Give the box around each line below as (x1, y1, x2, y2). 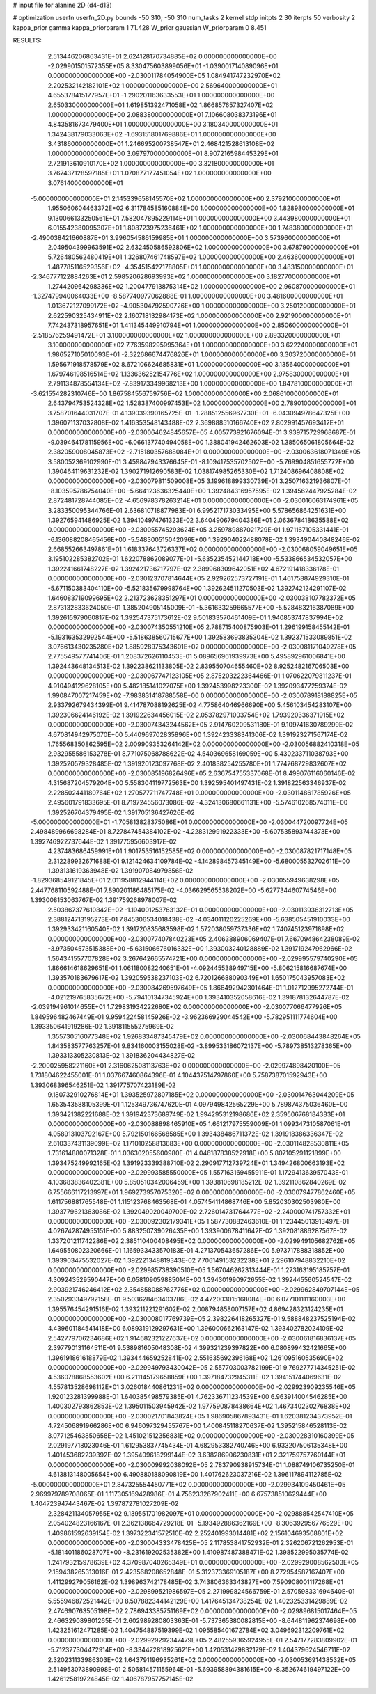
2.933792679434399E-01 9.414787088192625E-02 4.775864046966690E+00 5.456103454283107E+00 (47, 701, 352, 709)
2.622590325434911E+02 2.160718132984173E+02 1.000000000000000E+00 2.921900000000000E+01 (47, 311, 352, 319)
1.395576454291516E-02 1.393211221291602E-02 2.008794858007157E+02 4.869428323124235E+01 (47, 1305, 344, 1313)
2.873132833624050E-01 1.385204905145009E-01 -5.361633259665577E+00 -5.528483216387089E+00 (47, 603, 354, 612)
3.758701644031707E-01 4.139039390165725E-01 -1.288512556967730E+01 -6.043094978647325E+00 (47, 409, 350, 417)
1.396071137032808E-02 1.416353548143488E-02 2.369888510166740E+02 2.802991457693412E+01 (47, 418, 344, 427)
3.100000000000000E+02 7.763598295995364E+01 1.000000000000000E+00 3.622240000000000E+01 (47, 340, 358, 349)
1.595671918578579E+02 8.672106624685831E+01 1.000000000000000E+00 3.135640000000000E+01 (47, 360, 350, 368)
